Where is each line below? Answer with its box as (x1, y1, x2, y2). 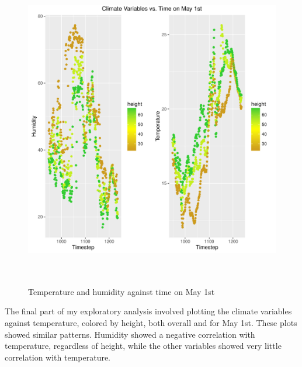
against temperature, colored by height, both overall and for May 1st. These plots (5, 316, 297, 328)
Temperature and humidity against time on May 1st (28, 285, 215, 297)
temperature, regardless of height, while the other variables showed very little (5, 339, 282, 352)
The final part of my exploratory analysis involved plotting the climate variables (5, 305, 292, 317)
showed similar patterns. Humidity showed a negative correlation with (5, 328, 255, 340)
